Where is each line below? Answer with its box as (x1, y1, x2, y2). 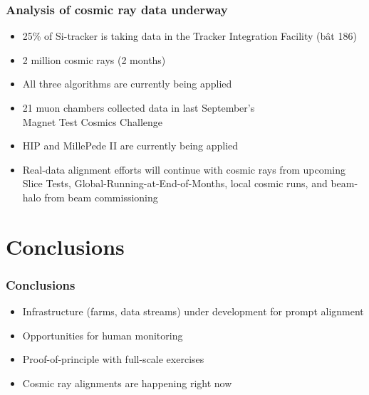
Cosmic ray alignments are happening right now (22, 375, 232, 390)
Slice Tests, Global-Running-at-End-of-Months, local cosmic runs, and (22, 176, 328, 191)
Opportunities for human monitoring (22, 327, 183, 342)
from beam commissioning (44, 189, 158, 204)
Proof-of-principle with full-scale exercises (22, 352, 204, 367)
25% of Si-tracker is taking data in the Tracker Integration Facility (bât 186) (22, 28, 357, 43)
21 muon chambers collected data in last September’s (22, 100, 255, 115)
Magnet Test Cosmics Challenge (22, 114, 162, 129)
